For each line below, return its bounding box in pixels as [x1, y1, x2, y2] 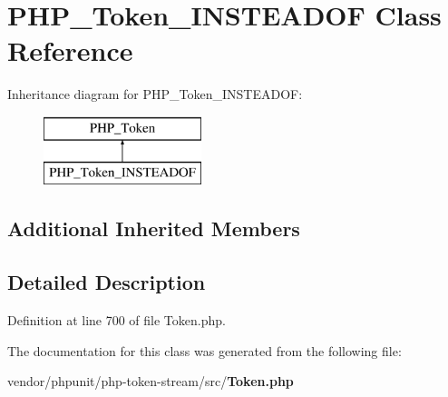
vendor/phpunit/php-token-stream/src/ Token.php [7, 372, 294, 391]
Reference [7, 32, 133, 69]
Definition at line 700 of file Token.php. [7, 311, 226, 330]
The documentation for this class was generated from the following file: [7, 341, 402, 360]
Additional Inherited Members [7, 214, 300, 243]
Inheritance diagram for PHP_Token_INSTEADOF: [7, 84, 303, 104]
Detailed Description [7, 268, 206, 296]
